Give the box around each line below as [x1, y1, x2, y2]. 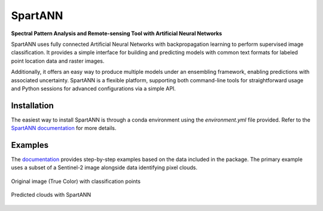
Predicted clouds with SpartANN [11, 191, 92, 198]
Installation [11, 100, 54, 110]
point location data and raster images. [11, 57, 105, 64]
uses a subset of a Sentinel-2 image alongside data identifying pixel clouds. [11, 164, 197, 171]
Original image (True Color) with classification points [11, 178, 141, 185]
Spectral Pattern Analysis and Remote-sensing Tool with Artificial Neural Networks [11, 30, 223, 37]
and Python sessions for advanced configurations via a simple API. [11, 85, 176, 92]
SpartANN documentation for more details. [11, 125, 117, 132]
